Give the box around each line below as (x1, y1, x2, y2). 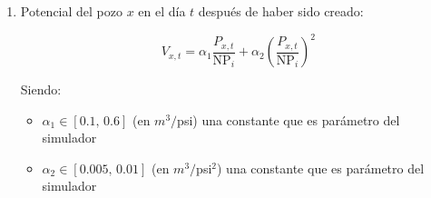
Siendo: (20, 80, 62, 99)
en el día (138, 2, 186, 20)
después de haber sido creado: (198, 2, 364, 20)
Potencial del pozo (20, 2, 122, 20)
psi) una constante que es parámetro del (177, 110, 400, 129)
